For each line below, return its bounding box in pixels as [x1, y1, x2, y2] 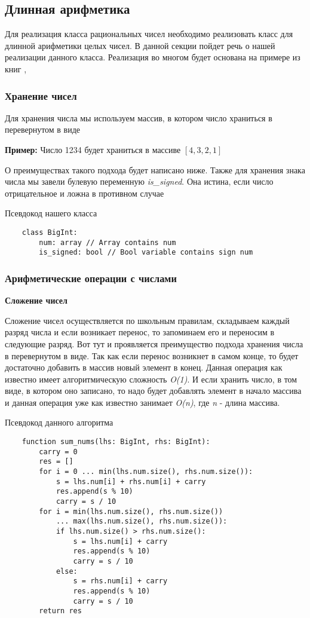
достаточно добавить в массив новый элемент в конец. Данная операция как [5, 361, 283, 374]
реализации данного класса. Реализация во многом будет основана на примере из [5, 51, 300, 63]
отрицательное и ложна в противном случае [5, 186, 164, 199]
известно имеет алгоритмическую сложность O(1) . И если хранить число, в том [5, 372, 297, 385]
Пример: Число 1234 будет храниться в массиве [5, 143, 181, 155]
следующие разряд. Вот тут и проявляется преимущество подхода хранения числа [5, 337, 303, 350]
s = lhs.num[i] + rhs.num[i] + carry [56, 477, 206, 486]
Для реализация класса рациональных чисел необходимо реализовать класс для [5, 27, 293, 40]
